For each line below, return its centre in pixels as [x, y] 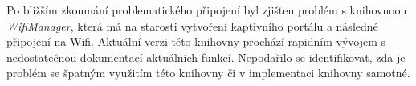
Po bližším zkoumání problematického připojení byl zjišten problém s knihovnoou [207, 10]
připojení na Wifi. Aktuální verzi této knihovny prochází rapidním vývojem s [196, 41]
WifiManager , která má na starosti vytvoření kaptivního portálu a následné [192, 25]
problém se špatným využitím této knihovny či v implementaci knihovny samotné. [208, 73]
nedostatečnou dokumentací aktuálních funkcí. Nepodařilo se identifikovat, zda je [206, 57]
